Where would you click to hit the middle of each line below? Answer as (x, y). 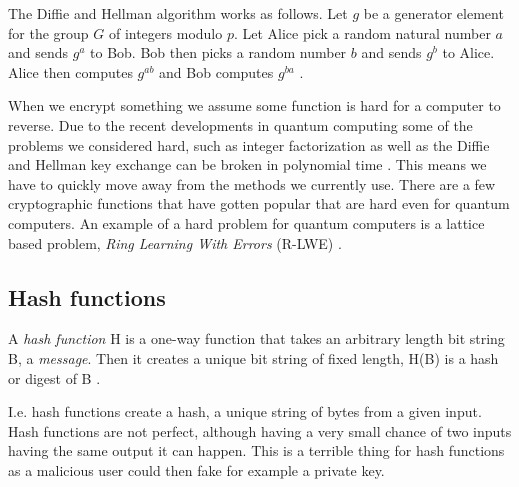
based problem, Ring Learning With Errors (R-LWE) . (175, 242)
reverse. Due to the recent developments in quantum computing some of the (240, 124)
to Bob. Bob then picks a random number (218, 52)
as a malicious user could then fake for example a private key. (196, 469)
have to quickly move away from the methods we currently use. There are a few (252, 183)
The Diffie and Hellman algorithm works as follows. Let (178, 13)
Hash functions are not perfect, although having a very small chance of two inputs (260, 430)
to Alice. (468, 52)
